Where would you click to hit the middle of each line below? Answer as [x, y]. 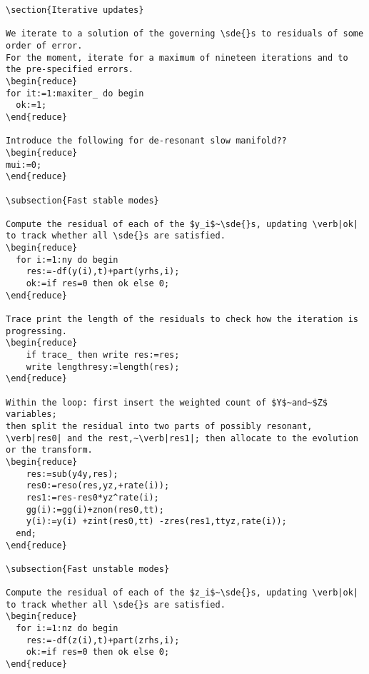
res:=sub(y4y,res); [72, 474]
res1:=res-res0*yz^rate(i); [92, 497]
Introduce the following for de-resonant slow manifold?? [146, 141]
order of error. [44, 45]
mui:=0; [24, 165]
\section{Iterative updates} [75, 10]
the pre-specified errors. [70, 70]
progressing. [36, 331]
